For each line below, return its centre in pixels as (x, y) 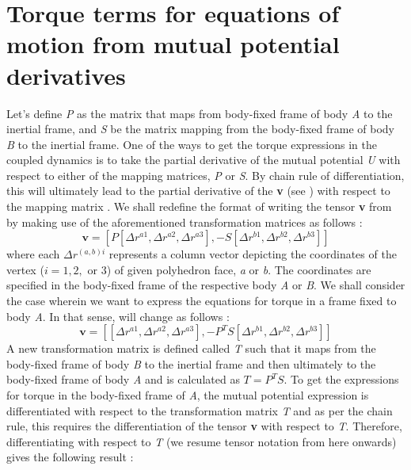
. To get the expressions (341, 379)
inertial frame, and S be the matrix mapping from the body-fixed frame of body (200, 129)
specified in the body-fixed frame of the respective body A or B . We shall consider (206, 285)
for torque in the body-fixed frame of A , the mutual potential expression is (188, 395)
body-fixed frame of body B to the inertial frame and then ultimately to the (191, 363)
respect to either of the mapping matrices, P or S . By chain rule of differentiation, (205, 175)
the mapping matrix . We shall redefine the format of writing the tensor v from (199, 206)
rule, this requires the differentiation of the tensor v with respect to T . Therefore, (204, 426)
